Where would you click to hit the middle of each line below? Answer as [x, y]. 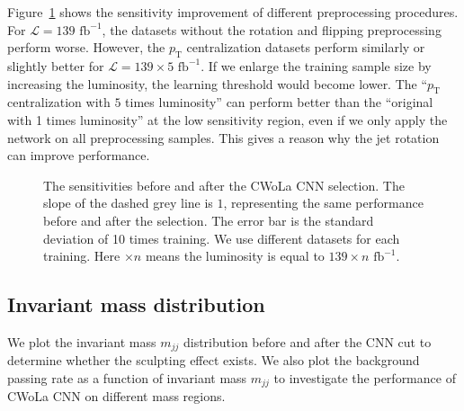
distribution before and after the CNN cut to [307, 341]
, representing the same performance [323, 203]
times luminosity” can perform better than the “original [279, 102]
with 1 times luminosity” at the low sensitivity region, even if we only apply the [228, 119]
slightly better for [56, 65]
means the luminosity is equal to [235, 256]
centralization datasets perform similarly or [306, 47]
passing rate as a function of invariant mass [127, 377]
